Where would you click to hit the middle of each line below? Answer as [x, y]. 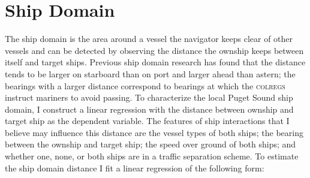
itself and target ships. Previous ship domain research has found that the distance [155, 62]
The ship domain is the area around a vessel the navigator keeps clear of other [149, 39]
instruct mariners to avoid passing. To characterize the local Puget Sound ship [149, 97]
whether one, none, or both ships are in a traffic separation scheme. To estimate [152, 156]
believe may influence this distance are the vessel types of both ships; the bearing [154, 132]
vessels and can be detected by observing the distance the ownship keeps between [154, 50]
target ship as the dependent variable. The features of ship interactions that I [147, 121]
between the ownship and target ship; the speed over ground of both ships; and [151, 144]
